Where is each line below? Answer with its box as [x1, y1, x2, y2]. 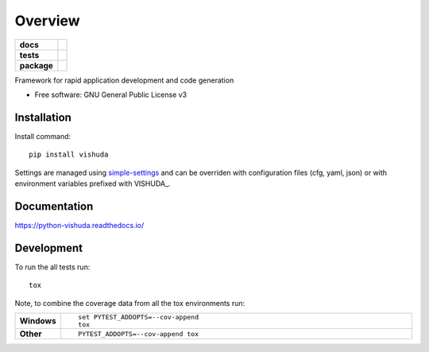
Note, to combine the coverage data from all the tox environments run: [14, 298, 245, 308]
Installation [14, 110, 71, 124]
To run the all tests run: [14, 262, 91, 272]
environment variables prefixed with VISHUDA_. [14, 179, 171, 188]
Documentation [14, 199, 94, 213]
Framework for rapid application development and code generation [14, 75, 234, 85]
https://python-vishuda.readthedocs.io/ [14, 220, 145, 230]
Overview [14, 12, 80, 29]
